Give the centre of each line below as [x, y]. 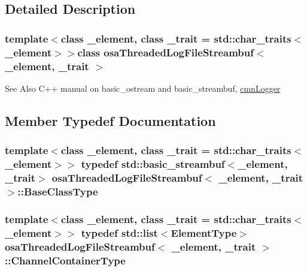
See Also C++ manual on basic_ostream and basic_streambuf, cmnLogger [143, 88]
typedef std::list [119, 232]
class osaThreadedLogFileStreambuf [165, 52]
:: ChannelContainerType [65, 260]
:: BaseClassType [58, 191]
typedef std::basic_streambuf [153, 164]
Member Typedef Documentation [110, 120]
